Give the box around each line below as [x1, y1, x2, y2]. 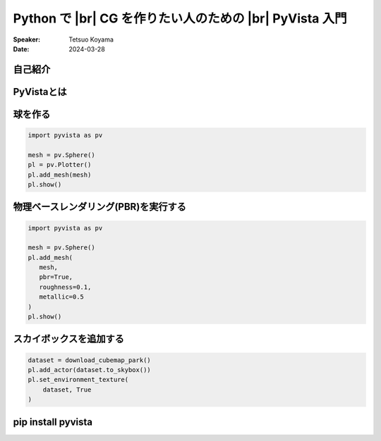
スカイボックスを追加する [13, 333, 125, 345]
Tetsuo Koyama [68, 35, 114, 44]
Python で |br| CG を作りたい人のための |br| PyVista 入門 [13, 11, 347, 26]
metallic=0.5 [39, 293, 85, 301]
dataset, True [42, 385, 92, 394]
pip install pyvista [13, 416, 93, 428]
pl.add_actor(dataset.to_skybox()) [28, 366, 151, 374]
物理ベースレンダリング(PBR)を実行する [13, 201, 187, 213]
